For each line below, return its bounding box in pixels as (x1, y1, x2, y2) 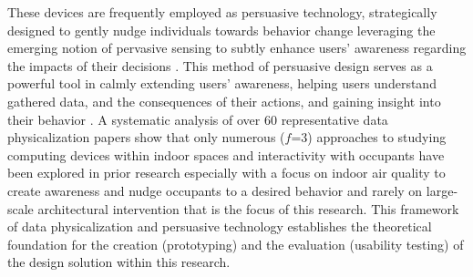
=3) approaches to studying (291, 128, 447, 147)
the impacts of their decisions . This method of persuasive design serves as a (7, 56, 433, 75)
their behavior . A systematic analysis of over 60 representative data (7, 109, 388, 128)
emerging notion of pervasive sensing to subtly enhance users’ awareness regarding (7, 38, 467, 57)
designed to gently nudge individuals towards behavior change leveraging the (7, 20, 436, 39)
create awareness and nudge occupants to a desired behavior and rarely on (7, 180, 423, 200)
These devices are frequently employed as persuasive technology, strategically (7, 3, 437, 21)
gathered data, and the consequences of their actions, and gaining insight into (7, 91, 441, 110)
